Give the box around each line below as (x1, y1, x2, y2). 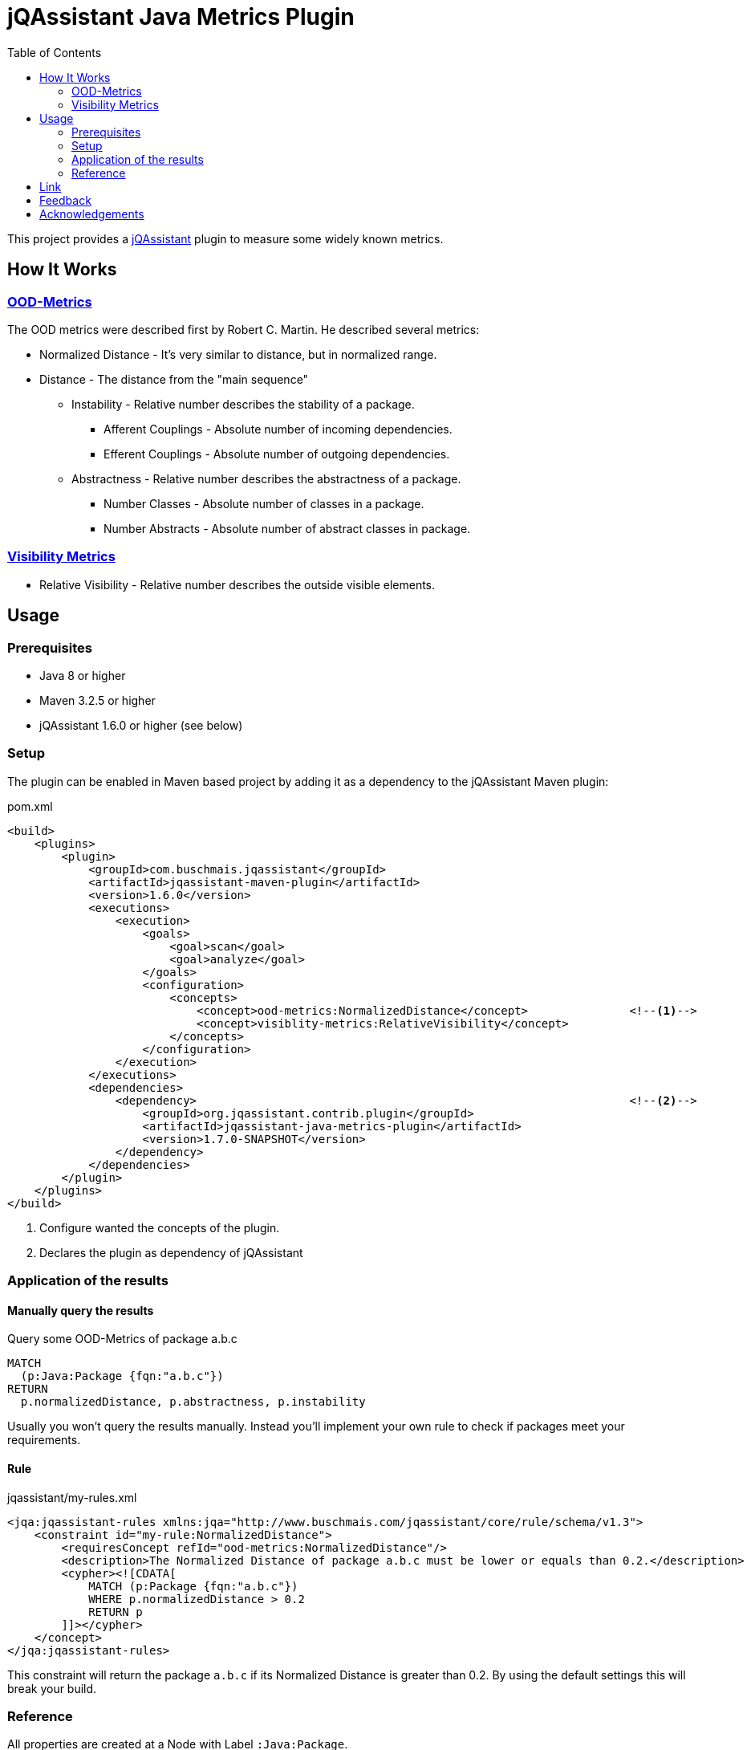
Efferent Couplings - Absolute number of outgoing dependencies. (104, 446, 450, 461)
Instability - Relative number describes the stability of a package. (71, 397, 415, 411)
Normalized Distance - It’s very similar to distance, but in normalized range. (39, 347, 437, 361)
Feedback (39, 193, 91, 207)
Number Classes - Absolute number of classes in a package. (104, 496, 424, 511)
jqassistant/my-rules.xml (7, 1490, 137, 1504)
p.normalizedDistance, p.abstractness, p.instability (20, 1395, 366, 1409)
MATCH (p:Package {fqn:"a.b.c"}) (88, 1579, 298, 1593)
